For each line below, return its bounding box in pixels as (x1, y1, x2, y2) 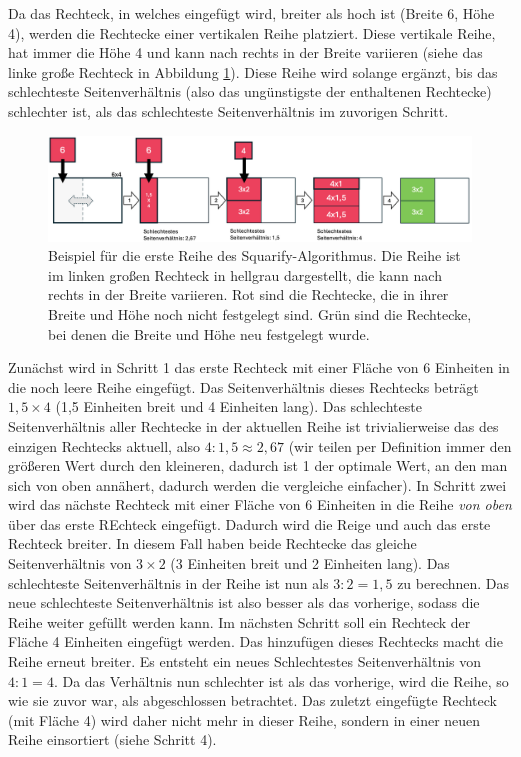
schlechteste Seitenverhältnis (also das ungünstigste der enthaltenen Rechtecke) (8, 81, 492, 102)
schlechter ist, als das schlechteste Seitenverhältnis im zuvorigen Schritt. (8, 100, 449, 121)
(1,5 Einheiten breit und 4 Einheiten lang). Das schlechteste (55, 396, 422, 417)
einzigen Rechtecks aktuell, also (8, 435, 201, 456)
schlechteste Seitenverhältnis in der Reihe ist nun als (8, 572, 329, 593)
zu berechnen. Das (397, 572, 510, 593)
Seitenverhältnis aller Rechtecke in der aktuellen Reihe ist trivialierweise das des (8, 415, 499, 436)
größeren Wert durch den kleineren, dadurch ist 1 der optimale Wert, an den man (8, 455, 508, 476)
